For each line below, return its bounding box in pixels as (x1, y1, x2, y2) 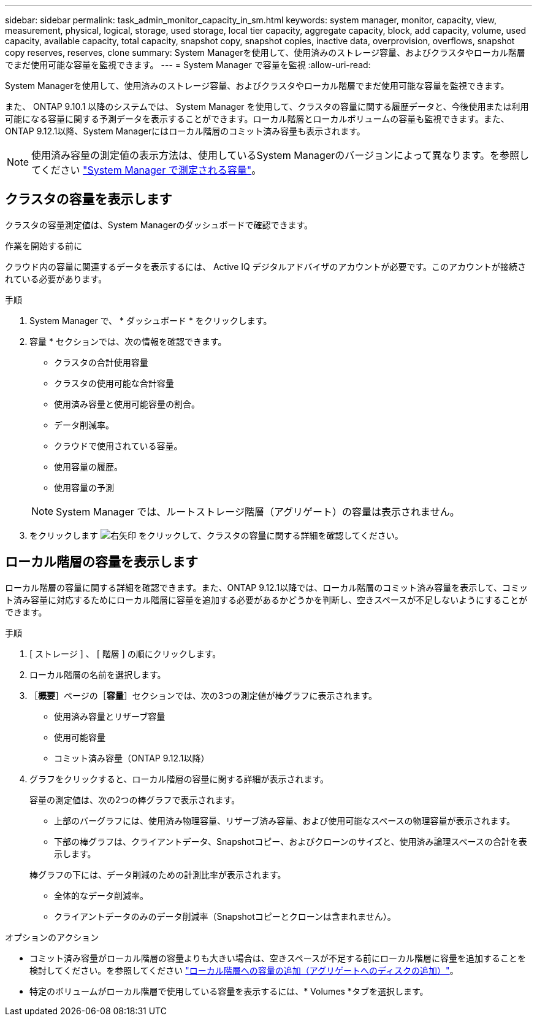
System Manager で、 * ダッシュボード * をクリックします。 (29, 315, 272, 326)
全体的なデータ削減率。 (54, 890, 148, 901)
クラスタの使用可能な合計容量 (54, 377, 174, 388)
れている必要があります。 (5, 273, 107, 284)
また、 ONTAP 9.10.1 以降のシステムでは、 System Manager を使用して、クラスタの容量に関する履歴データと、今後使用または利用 (5, 101, 529, 112)
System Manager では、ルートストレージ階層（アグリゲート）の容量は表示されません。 (56, 505, 460, 518)
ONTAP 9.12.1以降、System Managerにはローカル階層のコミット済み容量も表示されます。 (5, 126, 365, 136)
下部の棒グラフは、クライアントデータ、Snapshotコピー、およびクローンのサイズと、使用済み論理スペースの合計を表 (54, 836, 527, 847)
